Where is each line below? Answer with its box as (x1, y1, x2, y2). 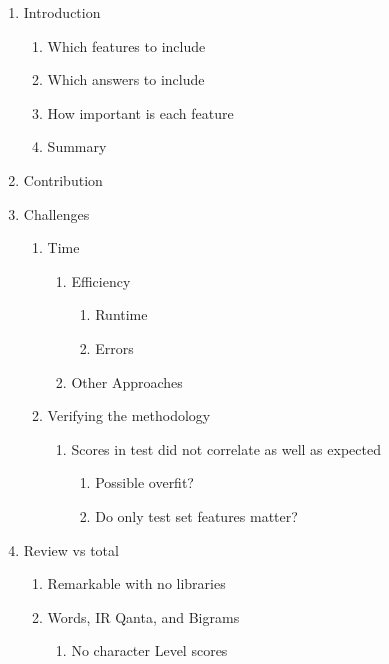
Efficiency (71, 270, 131, 291)
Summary (47, 136, 107, 157)
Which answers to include (47, 69, 205, 90)
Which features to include (47, 35, 206, 56)
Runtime (95, 304, 148, 325)
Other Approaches (71, 371, 183, 392)
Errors (95, 337, 134, 358)
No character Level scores (71, 640, 228, 661)
